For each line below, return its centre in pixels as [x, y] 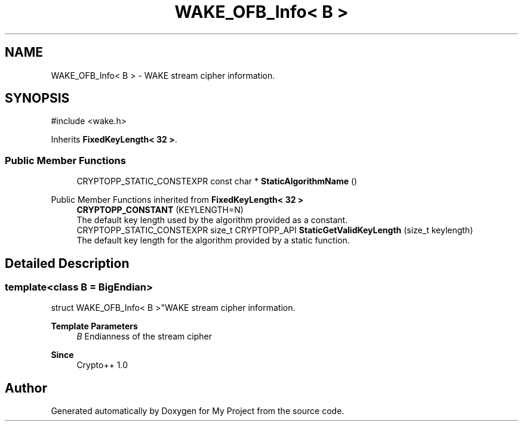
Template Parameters [94, 326]
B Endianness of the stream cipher [144, 337]
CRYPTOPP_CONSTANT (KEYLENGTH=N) [160, 210]
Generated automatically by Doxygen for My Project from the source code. [198, 411]
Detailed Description [67, 263]
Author [26, 388]
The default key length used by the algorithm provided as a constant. [212, 220]
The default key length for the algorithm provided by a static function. [213, 240]
